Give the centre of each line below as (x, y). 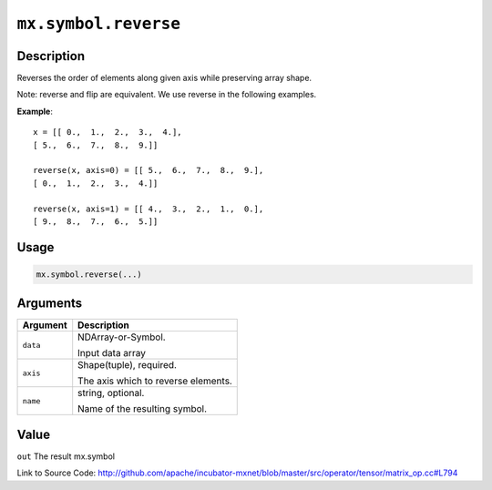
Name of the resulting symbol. (143, 409)
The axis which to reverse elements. (155, 381)
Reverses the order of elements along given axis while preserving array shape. (164, 78)
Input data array (112, 353)
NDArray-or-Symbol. (122, 337)
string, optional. (111, 393)
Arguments (50, 304)
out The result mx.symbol (66, 456)
